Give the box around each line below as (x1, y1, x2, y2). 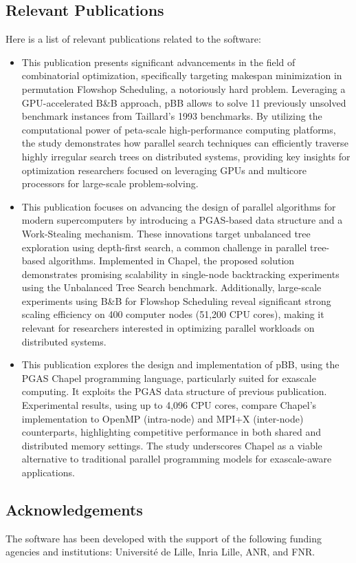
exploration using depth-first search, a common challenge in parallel (21, 240, 307, 254)
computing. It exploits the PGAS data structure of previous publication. (21, 384, 327, 399)
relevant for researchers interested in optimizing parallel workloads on (21, 321, 315, 335)
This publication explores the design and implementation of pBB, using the (21, 357, 340, 372)
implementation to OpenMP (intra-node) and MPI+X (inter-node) (21, 411, 304, 425)
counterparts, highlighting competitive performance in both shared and (21, 425, 321, 439)
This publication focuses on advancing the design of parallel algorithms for (21, 199, 336, 213)
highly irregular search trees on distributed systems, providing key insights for (21, 149, 351, 163)
